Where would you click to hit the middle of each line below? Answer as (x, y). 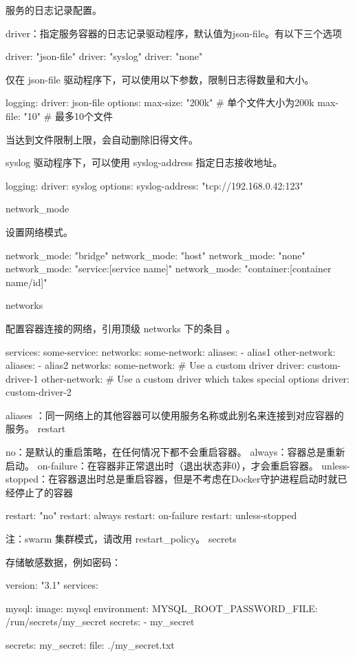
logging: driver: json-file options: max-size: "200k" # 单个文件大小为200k (160, 102)
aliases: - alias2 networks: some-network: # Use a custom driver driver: (155, 365)
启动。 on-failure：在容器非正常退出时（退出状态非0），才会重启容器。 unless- (178, 465)
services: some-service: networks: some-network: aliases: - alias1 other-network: (171, 351)
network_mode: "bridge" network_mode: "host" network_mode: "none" (155, 255)
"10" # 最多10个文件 (68, 115)
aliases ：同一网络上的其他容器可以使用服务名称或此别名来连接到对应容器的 (175, 415)
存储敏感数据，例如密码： (63, 562)
